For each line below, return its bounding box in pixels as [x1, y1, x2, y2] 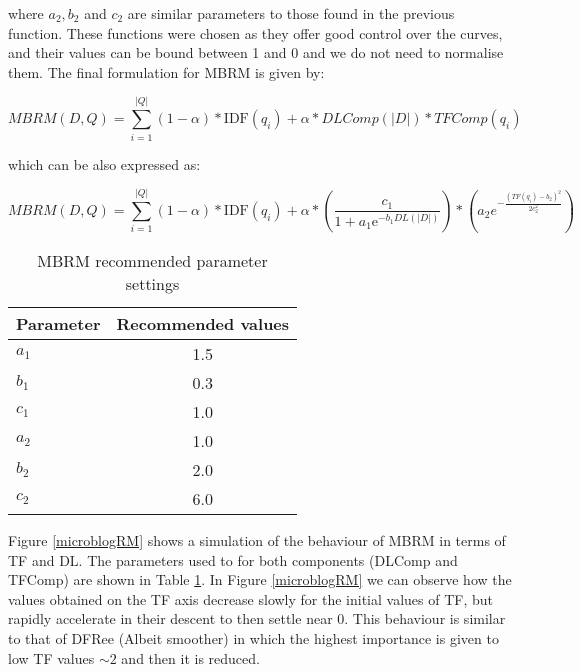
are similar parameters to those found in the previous [127, 3, 455, 23]
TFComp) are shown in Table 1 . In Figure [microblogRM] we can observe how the [8, 569, 512, 590]
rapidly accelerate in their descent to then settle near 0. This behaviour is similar [8, 608, 506, 629]
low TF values [8, 647, 95, 668]
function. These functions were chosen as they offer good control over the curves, [8, 22, 503, 43]
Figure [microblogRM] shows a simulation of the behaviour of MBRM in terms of [8, 529, 506, 550]
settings [125, 271, 180, 295]
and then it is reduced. [121, 647, 260, 668]
